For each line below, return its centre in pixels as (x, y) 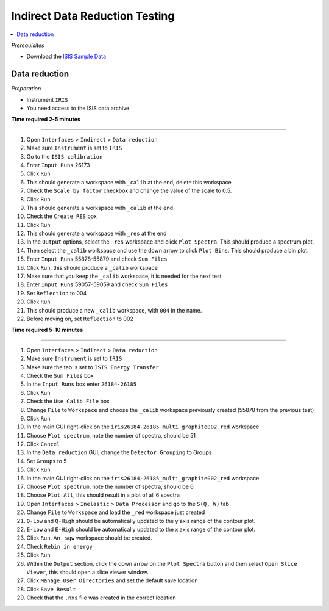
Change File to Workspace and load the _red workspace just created (116, 512)
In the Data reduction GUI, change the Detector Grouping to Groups (119, 452)
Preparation (26, 89)
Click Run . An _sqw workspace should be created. (89, 538)
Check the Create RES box (62, 216)
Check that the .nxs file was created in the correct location (101, 598)
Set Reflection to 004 (57, 293)
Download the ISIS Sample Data (66, 56)
